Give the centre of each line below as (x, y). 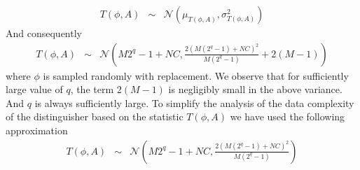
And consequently (44, 33)
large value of (34, 89)
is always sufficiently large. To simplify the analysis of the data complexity (194, 102)
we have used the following (288, 116)
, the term (92, 89)
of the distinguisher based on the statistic (95, 116)
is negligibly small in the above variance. (255, 89)
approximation (37, 130)
